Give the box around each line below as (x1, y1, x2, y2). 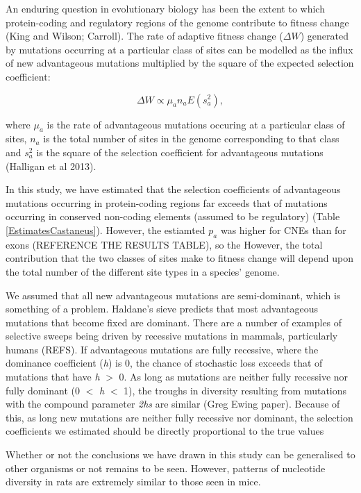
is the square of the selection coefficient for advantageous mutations (36, 144, 324, 159)
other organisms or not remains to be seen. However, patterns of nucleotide (6, 460, 326, 475)
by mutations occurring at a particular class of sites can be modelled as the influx (6, 42, 353, 56)
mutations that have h (6, 369, 100, 384)
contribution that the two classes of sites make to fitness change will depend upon (6, 251, 354, 265)
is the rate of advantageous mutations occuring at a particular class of (47, 117, 345, 131)
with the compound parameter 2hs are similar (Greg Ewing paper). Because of (6, 396, 340, 411)
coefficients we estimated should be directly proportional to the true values (6, 424, 324, 438)
